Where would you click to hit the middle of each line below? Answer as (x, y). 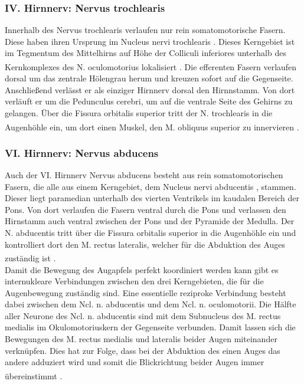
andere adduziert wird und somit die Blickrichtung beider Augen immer (135, 362)
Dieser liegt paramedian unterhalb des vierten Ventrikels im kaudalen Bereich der (152, 198)
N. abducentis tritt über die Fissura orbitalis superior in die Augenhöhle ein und (151, 233)
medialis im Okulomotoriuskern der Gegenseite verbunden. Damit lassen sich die (150, 327)
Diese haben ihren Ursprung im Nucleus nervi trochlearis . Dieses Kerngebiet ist (150, 41)
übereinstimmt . (34, 375)
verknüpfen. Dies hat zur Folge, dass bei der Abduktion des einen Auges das (143, 350)
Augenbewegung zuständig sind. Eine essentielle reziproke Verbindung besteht (146, 292)
